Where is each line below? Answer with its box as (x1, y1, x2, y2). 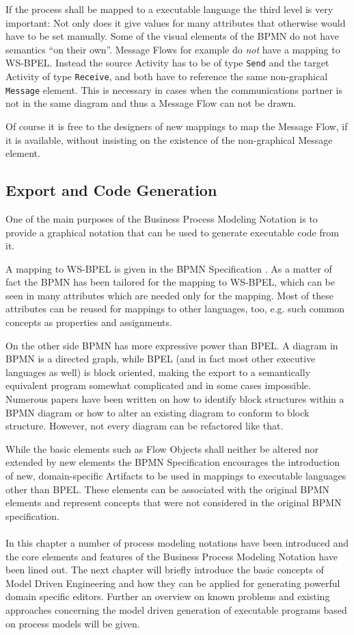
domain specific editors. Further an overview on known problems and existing (5, 589, 330, 603)
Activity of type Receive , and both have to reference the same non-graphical (5, 69, 328, 84)
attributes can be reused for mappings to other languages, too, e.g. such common (5, 301, 344, 316)
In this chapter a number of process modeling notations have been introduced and (5, 535, 349, 549)
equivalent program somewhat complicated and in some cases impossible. (5, 378, 311, 393)
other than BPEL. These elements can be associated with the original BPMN (5, 482, 330, 496)
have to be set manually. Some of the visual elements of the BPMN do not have (5, 29, 339, 43)
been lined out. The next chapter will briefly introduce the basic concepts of (5, 562, 324, 577)
